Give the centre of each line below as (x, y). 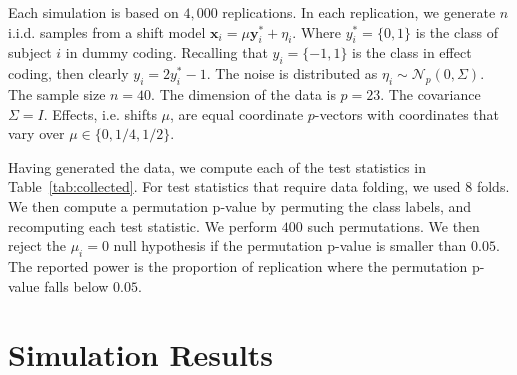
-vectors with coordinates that (407, 113)
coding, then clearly (68, 73)
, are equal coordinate (237, 113)
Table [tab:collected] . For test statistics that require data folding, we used (234, 186)
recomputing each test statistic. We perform (143, 225)
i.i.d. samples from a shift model (107, 31)
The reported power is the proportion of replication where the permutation (238, 265)
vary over (36, 133)
